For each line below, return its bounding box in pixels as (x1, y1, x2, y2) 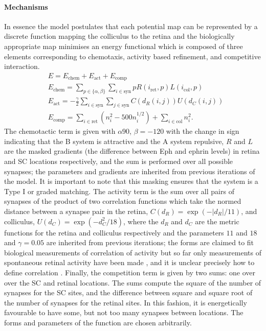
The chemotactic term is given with (4, 126, 116, 136)
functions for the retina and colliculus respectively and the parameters (4, 227, 224, 238)
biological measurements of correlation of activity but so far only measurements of (4, 247, 262, 257)
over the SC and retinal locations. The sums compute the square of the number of (4, 277, 261, 288)
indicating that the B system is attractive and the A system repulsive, (4, 135, 224, 146)
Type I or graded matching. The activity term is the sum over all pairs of (4, 185, 234, 196)
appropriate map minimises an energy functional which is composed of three (4, 40, 243, 51)
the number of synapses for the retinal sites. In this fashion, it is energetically (4, 297, 247, 308)
